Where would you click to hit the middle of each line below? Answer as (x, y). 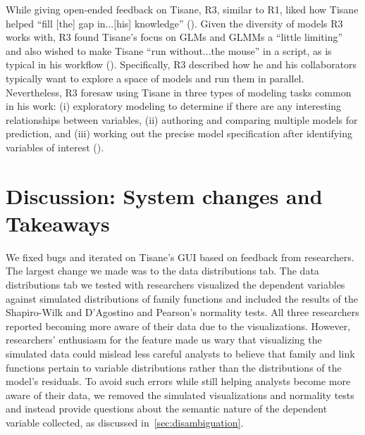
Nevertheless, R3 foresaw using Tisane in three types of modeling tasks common (179, 92)
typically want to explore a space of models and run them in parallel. (155, 78)
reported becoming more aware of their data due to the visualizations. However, (178, 326)
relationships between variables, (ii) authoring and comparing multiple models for (182, 119)
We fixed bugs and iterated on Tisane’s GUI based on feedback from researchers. (180, 257)
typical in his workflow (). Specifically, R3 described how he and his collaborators (181, 64)
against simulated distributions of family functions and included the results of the (182, 298)
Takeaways (58, 223)
